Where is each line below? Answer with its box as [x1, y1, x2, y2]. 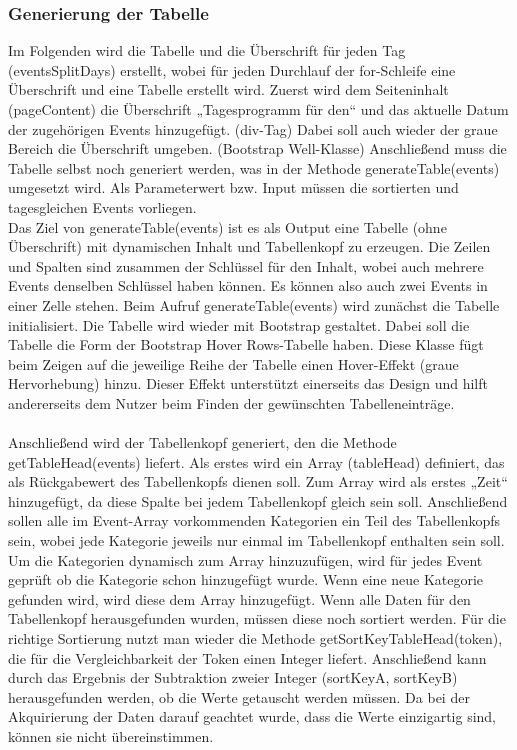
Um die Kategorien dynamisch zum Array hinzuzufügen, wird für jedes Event [8, 549, 483, 570]
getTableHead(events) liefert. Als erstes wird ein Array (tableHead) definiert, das [8, 451, 505, 472]
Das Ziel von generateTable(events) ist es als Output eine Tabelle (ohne [8, 216, 447, 237]
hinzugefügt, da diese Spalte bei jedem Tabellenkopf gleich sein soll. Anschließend [8, 490, 508, 511]
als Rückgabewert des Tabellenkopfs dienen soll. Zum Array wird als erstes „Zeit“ [8, 471, 508, 492]
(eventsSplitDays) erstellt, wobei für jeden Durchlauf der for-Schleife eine [8, 59, 456, 80]
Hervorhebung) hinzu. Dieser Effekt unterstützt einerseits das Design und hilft [8, 373, 488, 394]
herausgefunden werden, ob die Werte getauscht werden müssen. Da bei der [8, 686, 470, 707]
